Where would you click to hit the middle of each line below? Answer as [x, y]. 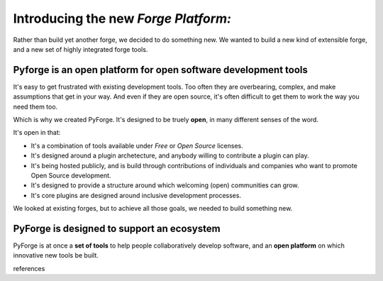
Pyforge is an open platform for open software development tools [161, 70]
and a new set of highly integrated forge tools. [81, 49]
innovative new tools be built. [56, 255]
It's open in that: [37, 133]
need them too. [35, 106]
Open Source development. [71, 175]
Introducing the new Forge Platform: [122, 18]
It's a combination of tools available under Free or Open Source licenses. [137, 145]
